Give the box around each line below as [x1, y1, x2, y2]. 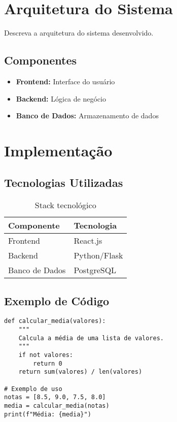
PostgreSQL [74, 264, 117, 276]
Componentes [4, 52, 77, 68]
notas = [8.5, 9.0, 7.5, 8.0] [4, 394, 106, 401]
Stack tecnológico [34, 199, 96, 211]
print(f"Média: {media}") [4, 410, 91, 418]
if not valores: [18, 351, 74, 359]
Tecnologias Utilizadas [4, 175, 123, 190]
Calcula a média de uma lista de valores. [18, 334, 164, 342]
